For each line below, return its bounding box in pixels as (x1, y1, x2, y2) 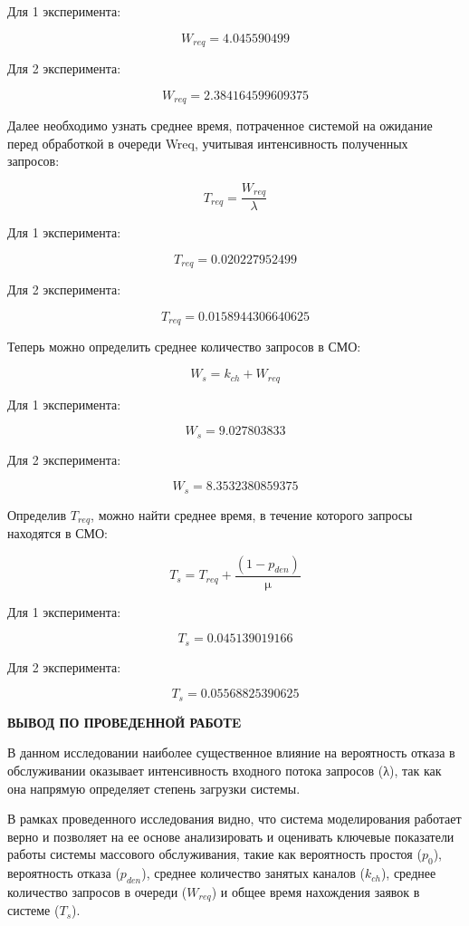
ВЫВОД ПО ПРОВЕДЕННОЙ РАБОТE (7, 712, 242, 731)
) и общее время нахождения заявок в (211, 882, 420, 901)
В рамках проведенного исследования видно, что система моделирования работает (7, 809, 462, 828)
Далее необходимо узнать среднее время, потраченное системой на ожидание (7, 116, 433, 135)
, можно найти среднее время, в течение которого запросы (91, 505, 413, 524)
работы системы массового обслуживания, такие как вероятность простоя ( (7, 844, 422, 863)
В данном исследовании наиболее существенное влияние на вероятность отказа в (7, 743, 455, 762)
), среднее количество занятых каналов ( (141, 863, 365, 883)
